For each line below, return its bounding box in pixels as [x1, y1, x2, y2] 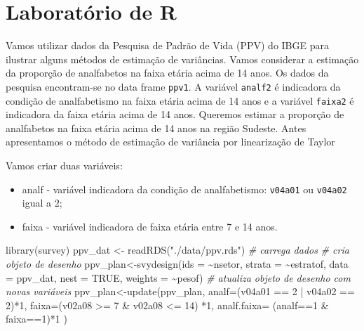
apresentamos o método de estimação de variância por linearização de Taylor [6, 134, 335, 149]
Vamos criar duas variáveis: [6, 158, 123, 172]
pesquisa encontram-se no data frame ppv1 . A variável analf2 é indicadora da [6, 79, 341, 93]
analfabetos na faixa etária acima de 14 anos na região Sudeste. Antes [6, 120, 306, 135]
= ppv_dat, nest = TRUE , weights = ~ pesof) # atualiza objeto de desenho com [6, 270, 351, 285]
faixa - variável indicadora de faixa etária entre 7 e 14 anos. [22, 219, 278, 233]
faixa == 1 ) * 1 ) [6, 311, 67, 326]
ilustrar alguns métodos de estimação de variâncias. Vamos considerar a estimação [6, 51, 359, 66]
